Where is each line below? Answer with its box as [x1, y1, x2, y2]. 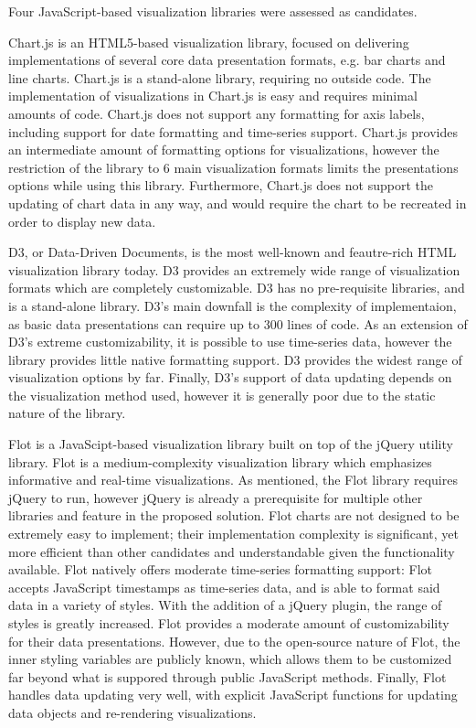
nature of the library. [8, 403, 126, 423]
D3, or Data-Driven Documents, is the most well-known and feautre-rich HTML [8, 242, 457, 262]
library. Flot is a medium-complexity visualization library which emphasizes [8, 452, 432, 471]
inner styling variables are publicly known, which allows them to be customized [8, 649, 452, 669]
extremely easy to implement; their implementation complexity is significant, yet [8, 524, 459, 543]
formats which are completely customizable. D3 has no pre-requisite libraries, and [8, 278, 465, 297]
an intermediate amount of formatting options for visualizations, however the [8, 140, 439, 159]
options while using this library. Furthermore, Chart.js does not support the [8, 176, 433, 195]
